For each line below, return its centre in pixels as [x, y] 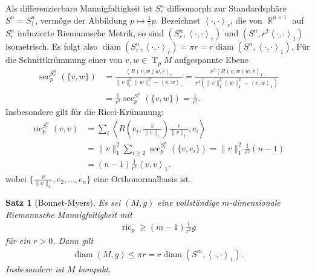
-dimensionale [255, 202]
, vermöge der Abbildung [81, 20]
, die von [246, 20]
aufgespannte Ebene [212, 60]
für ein [18, 241]
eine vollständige [188, 202]
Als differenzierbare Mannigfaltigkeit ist [79, 8]
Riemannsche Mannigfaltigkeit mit [69, 214]
